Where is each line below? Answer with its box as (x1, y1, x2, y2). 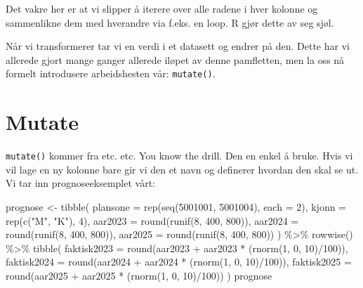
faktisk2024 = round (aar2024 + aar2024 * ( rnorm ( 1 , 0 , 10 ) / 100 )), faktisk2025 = (6, 254, 352, 269)
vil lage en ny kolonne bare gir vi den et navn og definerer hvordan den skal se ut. (6, 162, 359, 176)
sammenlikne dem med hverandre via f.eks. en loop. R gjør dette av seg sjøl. (6, 15, 334, 30)
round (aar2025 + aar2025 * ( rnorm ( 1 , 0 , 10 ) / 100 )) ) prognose (6, 268, 272, 282)
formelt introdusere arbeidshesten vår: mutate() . (6, 66, 216, 81)
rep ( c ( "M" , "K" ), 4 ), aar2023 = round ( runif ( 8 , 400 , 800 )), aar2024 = (6, 213, 299, 228)
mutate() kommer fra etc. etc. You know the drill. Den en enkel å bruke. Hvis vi (6, 148, 353, 163)
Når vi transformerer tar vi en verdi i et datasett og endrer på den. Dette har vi (6, 39, 350, 53)
